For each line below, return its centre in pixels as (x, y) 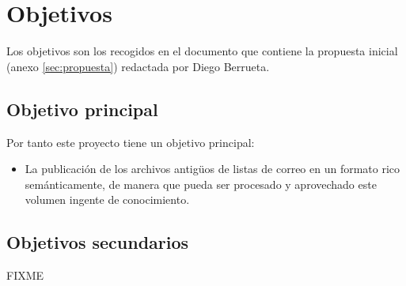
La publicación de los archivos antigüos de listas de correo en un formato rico (212, 169)
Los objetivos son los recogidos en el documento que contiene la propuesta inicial (202, 51)
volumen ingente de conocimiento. (107, 199)
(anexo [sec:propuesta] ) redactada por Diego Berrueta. (138, 66)
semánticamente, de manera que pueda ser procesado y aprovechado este (201, 184)
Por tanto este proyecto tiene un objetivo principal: (131, 142)
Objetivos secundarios (98, 242)
